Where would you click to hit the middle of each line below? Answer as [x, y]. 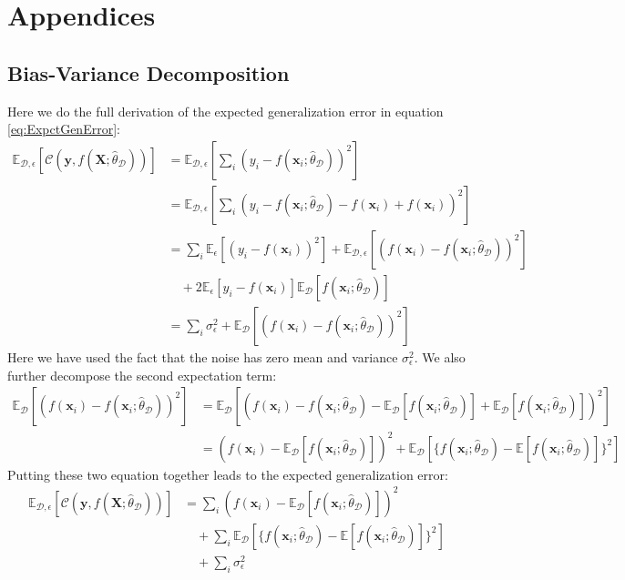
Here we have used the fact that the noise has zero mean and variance [203, 356]
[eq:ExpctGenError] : [64, 129]
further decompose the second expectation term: [142, 375]
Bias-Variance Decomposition [149, 72]
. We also [440, 356]
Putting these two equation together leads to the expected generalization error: [228, 474]
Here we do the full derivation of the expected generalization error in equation [225, 111]
